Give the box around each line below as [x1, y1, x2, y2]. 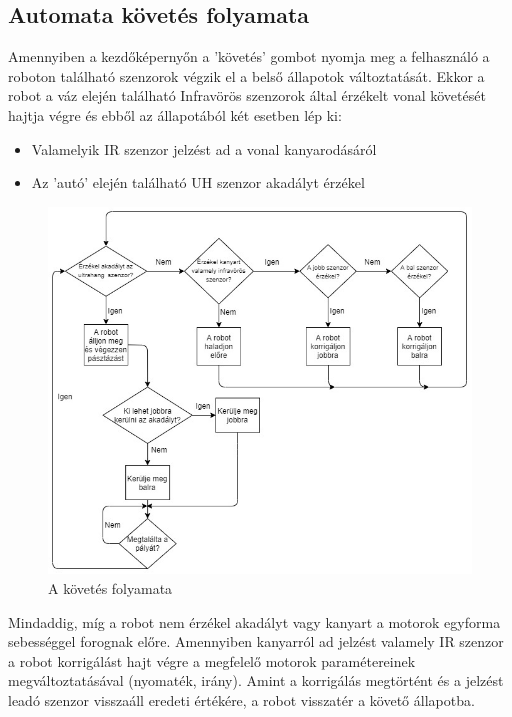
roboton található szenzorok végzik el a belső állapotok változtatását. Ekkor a [8, 65, 485, 86]
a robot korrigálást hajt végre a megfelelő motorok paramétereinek [8, 650, 416, 671]
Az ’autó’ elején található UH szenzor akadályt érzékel [31, 172, 365, 193]
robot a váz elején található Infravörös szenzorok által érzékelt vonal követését [8, 85, 486, 106]
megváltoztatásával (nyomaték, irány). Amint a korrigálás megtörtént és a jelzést [8, 670, 504, 691]
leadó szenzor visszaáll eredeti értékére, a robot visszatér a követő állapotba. [8, 689, 475, 710]
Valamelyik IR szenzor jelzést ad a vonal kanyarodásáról [31, 138, 377, 159]
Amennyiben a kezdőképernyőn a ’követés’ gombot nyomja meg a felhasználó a [8, 46, 490, 67]
